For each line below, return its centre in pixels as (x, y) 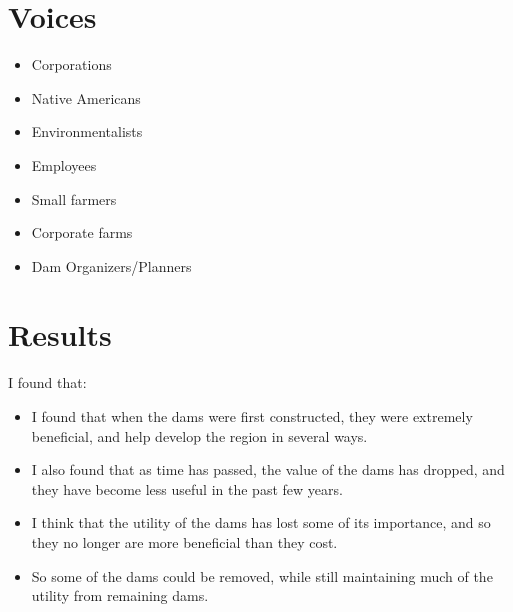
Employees (64, 164)
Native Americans (86, 97)
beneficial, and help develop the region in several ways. (199, 435)
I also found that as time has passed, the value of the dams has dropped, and (268, 469)
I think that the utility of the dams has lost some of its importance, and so (261, 522)
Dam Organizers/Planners (111, 265)
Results (60, 334)
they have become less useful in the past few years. (187, 488)
